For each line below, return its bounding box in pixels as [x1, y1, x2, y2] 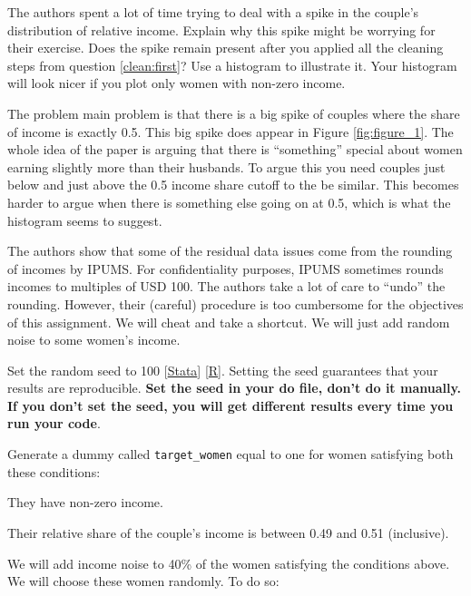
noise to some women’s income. [7, 330, 181, 349]
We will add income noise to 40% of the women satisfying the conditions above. [7, 553, 450, 572]
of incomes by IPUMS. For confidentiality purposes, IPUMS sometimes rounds [7, 259, 444, 278]
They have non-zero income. [7, 493, 163, 512]
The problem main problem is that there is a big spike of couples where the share [7, 103, 460, 122]
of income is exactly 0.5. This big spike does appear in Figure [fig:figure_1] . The [7, 122, 454, 141]
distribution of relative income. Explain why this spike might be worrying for [7, 20, 436, 39]
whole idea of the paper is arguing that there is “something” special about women [7, 140, 463, 159]
